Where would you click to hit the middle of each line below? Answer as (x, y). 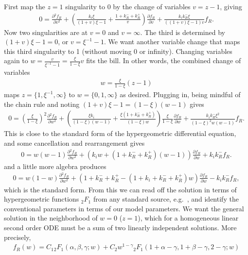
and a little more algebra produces (55, 166)
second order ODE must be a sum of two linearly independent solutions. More (120, 228)
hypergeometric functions (42, 199)
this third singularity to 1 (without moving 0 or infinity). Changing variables (118, 51)
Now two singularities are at (46, 32)
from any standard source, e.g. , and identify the (166, 199)
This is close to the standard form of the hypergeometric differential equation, (120, 133)
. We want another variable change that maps (172, 42)
